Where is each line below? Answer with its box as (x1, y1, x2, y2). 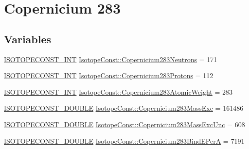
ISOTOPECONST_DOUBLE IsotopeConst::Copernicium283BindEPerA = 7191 (4, 135, 245, 146)
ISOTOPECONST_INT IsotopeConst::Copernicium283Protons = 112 (4, 70, 213, 81)
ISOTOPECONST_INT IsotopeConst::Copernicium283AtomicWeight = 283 (4, 86, 233, 97)
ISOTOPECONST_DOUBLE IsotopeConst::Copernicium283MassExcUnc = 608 (4, 119, 245, 129)
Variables (4, 31, 52, 46)
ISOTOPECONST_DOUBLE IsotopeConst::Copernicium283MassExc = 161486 (4, 103, 244, 113)
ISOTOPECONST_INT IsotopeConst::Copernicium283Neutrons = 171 (4, 54, 217, 64)
